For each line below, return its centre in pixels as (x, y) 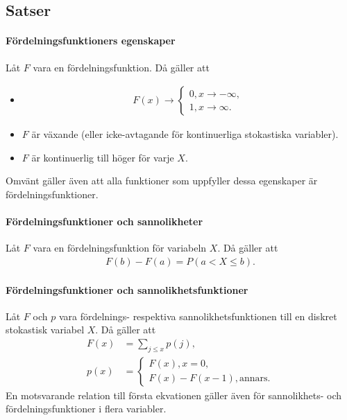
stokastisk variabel (45, 330)
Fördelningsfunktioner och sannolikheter (104, 221)
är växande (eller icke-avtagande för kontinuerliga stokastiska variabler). (185, 134)
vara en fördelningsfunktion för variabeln (120, 248)
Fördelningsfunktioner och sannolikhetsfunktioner (127, 289)
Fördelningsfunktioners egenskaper (91, 41)
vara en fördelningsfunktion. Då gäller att (121, 67)
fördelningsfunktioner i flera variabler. (86, 409)
